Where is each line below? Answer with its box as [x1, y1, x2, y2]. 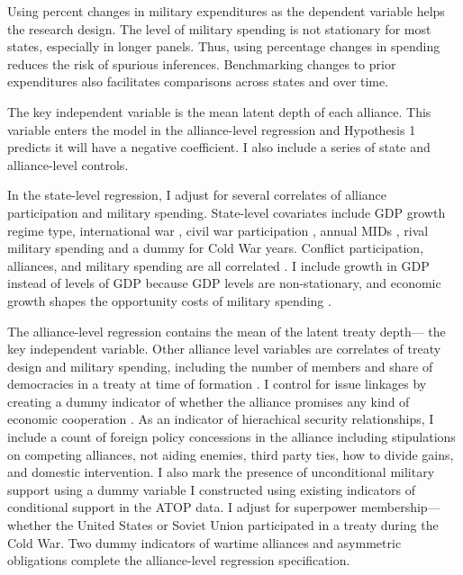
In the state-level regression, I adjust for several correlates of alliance [7, 185, 387, 204]
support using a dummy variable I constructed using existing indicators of [7, 480, 415, 499]
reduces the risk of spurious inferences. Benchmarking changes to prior [7, 54, 396, 73]
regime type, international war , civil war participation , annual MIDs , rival [7, 220, 429, 239]
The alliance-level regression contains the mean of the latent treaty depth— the [7, 321, 446, 340]
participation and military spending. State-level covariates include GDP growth [7, 202, 446, 221]
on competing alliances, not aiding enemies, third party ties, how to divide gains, [7, 445, 454, 463]
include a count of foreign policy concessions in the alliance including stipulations [7, 427, 456, 446]
